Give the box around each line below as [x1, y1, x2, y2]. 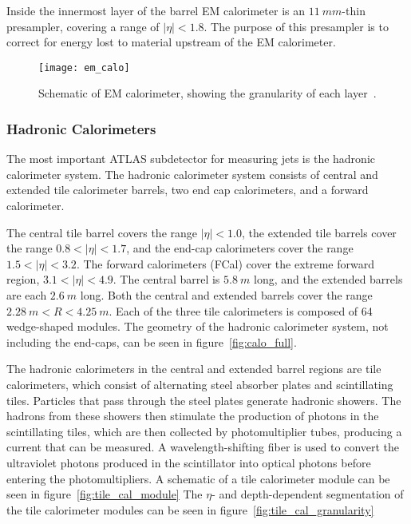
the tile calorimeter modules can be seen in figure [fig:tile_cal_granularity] [6, 501, 374, 518]
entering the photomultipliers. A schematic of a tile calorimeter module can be [6, 470, 390, 486]
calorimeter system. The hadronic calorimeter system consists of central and [6, 165, 378, 182]
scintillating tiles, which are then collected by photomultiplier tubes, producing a [6, 423, 402, 439]
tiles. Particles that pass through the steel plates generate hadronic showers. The [6, 391, 401, 408]
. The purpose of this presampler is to [204, 18, 389, 34]
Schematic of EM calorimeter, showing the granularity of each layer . [38, 85, 377, 101]
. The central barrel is [113, 271, 220, 288]
